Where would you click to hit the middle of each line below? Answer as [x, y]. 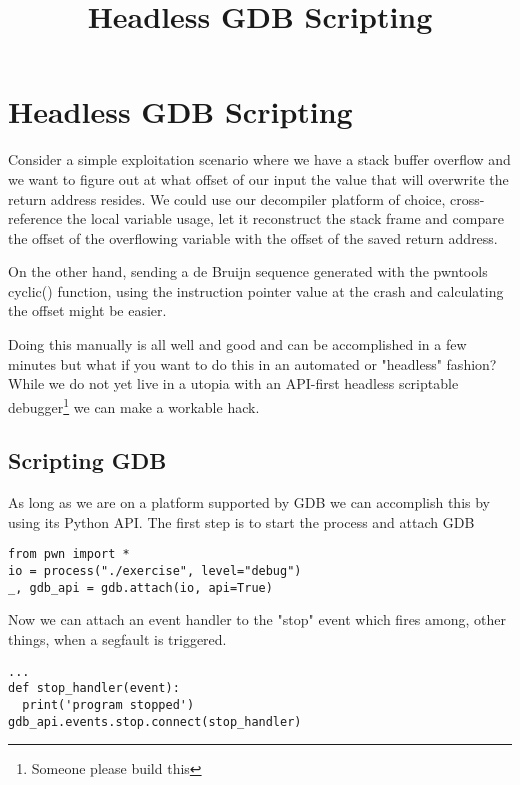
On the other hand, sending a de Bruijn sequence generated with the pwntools [248, 271]
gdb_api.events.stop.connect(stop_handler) [155, 721]
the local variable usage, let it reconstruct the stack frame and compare [285, 218]
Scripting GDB [87, 460]
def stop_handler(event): [94, 688]
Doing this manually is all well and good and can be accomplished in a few [237, 344]
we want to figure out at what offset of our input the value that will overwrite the [258, 178]
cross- [467, 198]
